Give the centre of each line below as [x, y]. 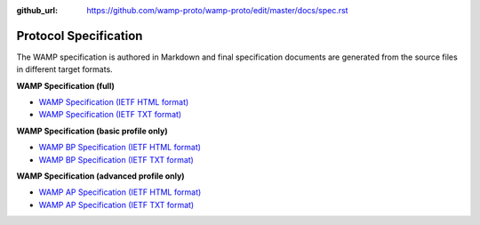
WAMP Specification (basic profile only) [92, 131]
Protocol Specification [80, 36]
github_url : [37, 10]
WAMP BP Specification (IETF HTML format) [120, 148]
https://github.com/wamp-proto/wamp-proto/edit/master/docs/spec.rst [217, 10]
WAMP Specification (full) [65, 85]
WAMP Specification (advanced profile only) [101, 176]
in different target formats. [64, 69]
